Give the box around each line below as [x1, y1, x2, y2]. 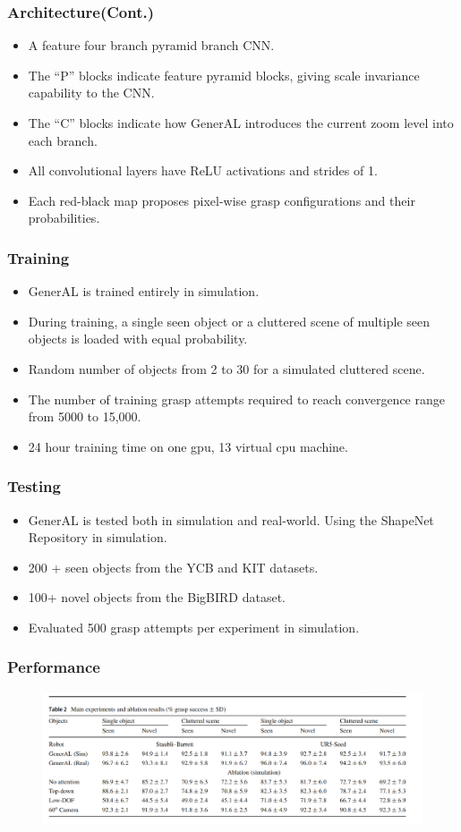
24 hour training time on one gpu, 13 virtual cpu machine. [28, 437, 348, 455]
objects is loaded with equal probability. [28, 329, 248, 348]
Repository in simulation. [28, 528, 167, 547]
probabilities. [28, 208, 100, 227]
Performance [7, 656, 100, 678]
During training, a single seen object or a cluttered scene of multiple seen [28, 311, 431, 330]
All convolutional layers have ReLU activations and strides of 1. [28, 161, 378, 180]
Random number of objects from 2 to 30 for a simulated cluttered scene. [28, 359, 425, 378]
